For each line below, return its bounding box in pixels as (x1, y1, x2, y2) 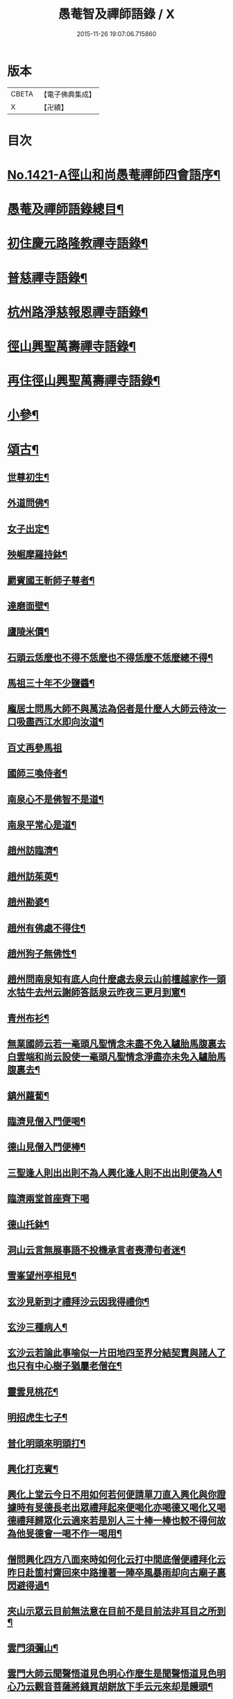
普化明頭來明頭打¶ (7, 1437, 86, 1449)
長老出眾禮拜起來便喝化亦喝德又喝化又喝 (52, 1502, 226, 1514)
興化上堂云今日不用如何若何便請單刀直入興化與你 (7, 1489, 217, 1501)
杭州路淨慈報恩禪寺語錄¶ (7, 304, 148, 320)
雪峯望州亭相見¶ (7, 1270, 77, 1282)
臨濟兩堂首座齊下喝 (7, 1193, 89, 1205)
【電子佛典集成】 (40, 89, 96, 99)
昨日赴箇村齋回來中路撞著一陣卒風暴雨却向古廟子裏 (7, 1567, 226, 1578)
